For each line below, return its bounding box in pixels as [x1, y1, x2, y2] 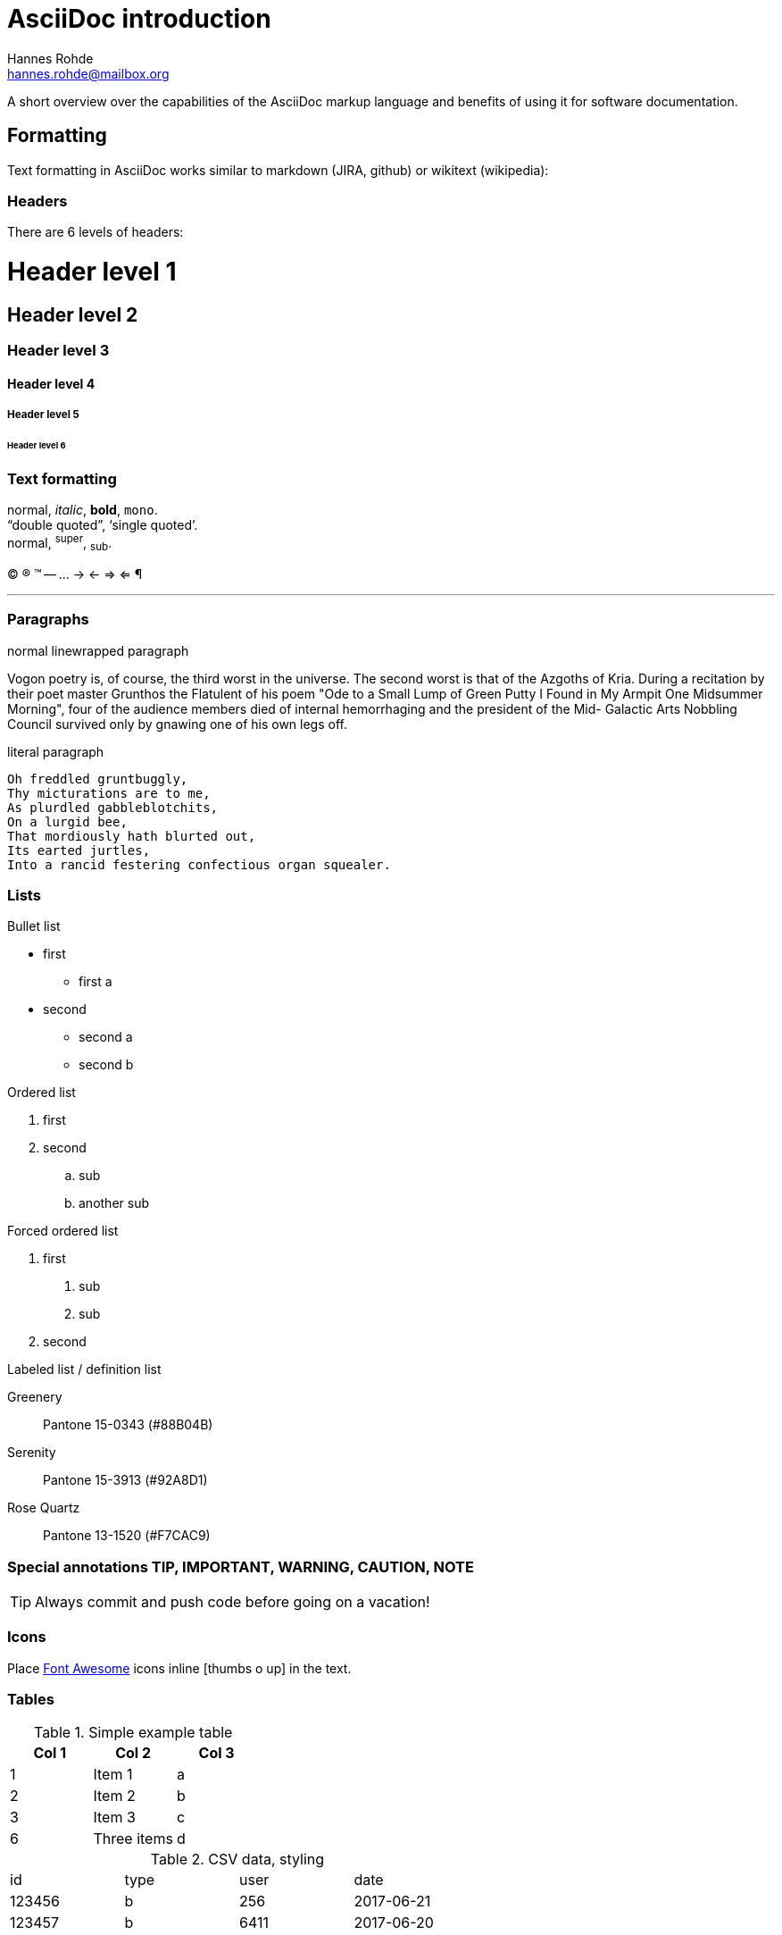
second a [79, 1029, 133, 1045]
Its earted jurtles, [7, 842, 151, 858]
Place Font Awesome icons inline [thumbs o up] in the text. [7, 1660, 352, 1676]
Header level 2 [7, 303, 138, 326]
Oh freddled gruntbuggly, [7, 771, 188, 786]
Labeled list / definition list [7, 1361, 162, 1378]
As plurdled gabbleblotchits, [7, 800, 219, 815]
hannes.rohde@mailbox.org [7, 65, 170, 81]
